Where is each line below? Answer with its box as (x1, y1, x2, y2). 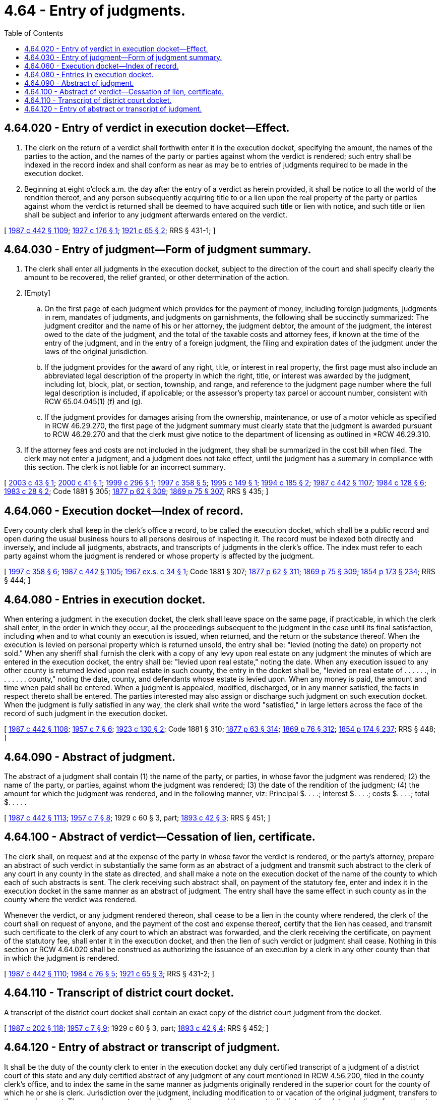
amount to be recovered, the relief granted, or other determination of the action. (24, 273, 289, 282)
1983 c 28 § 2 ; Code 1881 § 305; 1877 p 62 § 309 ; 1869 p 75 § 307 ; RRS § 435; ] (4, 487, 269, 496)
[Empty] (24, 289, 51, 298)
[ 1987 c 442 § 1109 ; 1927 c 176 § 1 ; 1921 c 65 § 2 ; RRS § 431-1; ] (4, 226, 216, 235)
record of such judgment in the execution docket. (4, 709, 168, 718)
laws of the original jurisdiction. (44, 347, 148, 356)
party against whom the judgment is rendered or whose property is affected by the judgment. (4, 552, 314, 561)
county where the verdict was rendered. (4, 895, 137, 904)
